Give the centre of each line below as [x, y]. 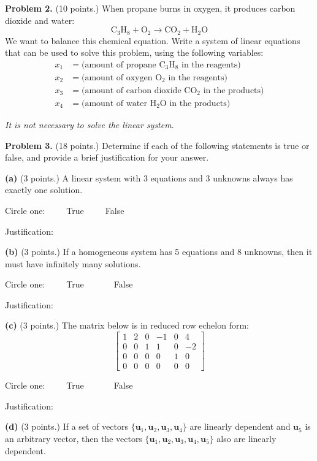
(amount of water [114, 103]
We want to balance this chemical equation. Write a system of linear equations [153, 40]
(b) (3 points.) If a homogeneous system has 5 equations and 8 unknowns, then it [159, 252]
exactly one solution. [44, 190]
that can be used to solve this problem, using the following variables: [134, 52]
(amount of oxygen [117, 78]
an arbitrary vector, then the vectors [74, 438]
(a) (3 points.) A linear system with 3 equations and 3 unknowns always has [149, 177]
